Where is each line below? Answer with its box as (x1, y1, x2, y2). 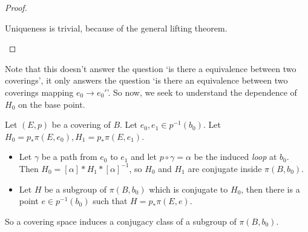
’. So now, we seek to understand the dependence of (106, 85, 297, 98)
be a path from (41, 150, 97, 163)
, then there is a (241, 182, 300, 195)
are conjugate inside (188, 162, 262, 174)
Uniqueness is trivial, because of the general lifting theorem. (5, 21, 228, 34)
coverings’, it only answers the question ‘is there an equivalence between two (5, 74, 288, 87)
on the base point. (18, 98, 85, 110)
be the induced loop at (194, 150, 277, 163)
